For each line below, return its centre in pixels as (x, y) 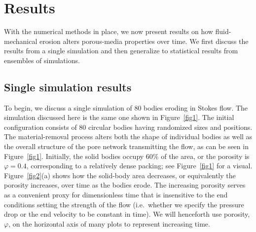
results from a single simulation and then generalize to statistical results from (121, 51)
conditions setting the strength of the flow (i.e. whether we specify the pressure (124, 204)
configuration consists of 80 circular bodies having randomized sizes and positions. (128, 127)
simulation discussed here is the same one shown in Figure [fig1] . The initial (119, 117)
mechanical (21, 41)
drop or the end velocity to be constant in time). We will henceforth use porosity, (127, 214)
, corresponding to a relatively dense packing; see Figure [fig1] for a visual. (139, 166)
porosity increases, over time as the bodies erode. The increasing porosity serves (125, 185)
